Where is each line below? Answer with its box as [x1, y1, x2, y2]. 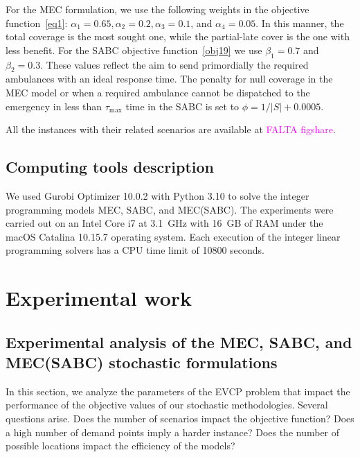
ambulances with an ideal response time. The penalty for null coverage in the [6, 71, 333, 86]
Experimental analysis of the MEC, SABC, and [6, 331, 352, 352]
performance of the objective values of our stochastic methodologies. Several [6, 397, 328, 412]
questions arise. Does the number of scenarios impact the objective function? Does [6, 411, 354, 426]
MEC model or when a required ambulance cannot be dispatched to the [6, 85, 310, 99]
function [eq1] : [6, 15, 68, 30]
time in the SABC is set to [125, 98, 240, 113]
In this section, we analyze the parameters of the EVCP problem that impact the [6, 383, 350, 398]
